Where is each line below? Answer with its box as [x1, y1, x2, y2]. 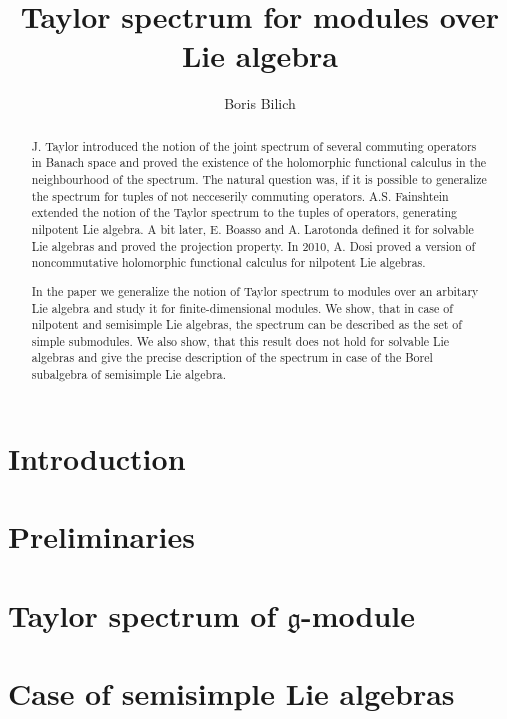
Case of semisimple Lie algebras [8, 672, 455, 713]
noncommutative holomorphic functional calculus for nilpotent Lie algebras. [31, 254, 426, 271]
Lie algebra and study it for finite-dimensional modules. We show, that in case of [31, 299, 453, 316]
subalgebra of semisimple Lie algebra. [31, 366, 227, 383]
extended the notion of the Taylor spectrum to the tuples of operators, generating [31, 204, 457, 221]
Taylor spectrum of [8, 594, 277, 635]
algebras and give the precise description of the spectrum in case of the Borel [31, 349, 433, 366]
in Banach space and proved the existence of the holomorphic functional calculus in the [31, 154, 487, 171]
